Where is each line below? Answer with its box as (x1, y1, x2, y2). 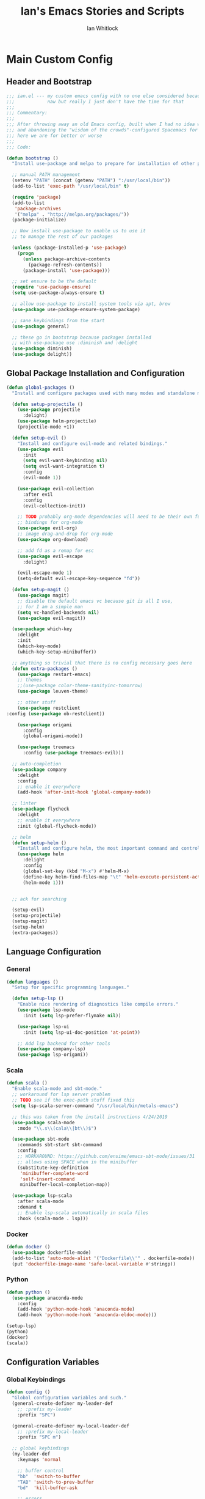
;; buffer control (17, 1467, 64, 1474)
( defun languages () (6, 979, 59, 985)
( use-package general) (12, 323, 70, 330)
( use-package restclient (17, 705, 81, 711)
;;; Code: (6, 144, 32, 150)
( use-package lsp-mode (17, 1007, 75, 1013)
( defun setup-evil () (12, 435, 67, 441)
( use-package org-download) (17, 536, 88, 542)
